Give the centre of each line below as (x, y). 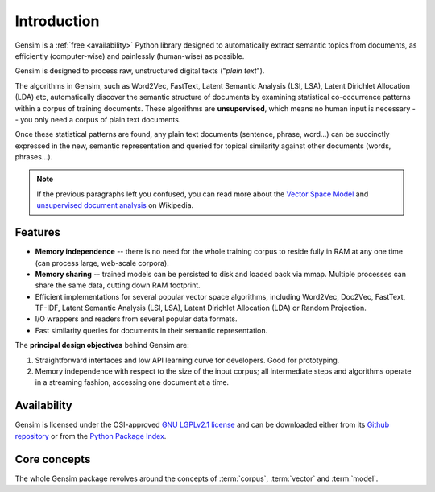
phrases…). (34, 157)
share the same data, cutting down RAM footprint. (118, 285)
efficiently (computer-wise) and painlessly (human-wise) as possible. (130, 56)
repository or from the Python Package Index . (91, 436)
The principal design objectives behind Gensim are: (102, 345)
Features (37, 232)
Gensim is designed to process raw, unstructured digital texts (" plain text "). (140, 71)
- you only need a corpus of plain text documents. (98, 119)
